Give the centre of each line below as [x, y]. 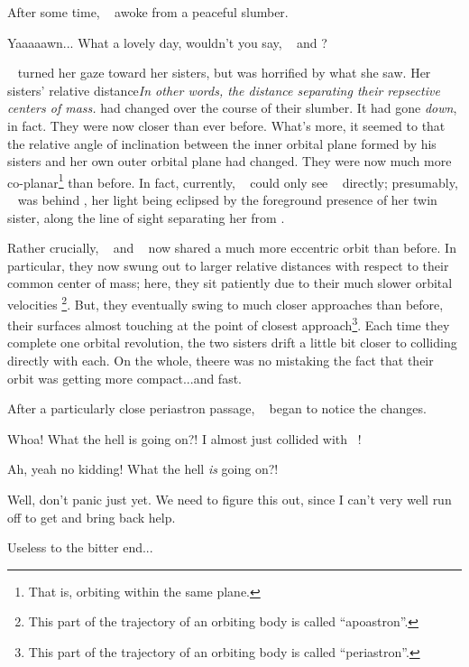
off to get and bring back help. [92, 517]
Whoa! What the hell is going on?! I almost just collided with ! [184, 438]
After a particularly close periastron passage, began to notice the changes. [217, 408]
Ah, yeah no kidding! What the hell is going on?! [143, 469]
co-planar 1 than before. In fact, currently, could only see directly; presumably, [233, 181]
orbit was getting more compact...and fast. [125, 378]
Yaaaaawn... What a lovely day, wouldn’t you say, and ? [167, 42]
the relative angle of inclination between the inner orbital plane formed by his [222, 143]
